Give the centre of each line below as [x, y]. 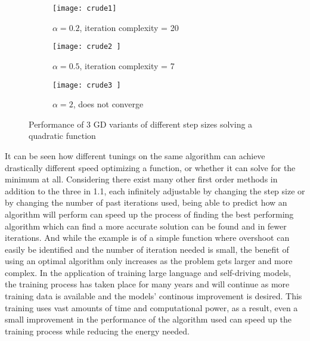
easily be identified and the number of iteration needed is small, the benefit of [147, 249]
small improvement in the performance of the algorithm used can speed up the [148, 319]
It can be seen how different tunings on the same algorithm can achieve [135, 155]
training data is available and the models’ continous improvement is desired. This [154, 296]
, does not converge [108, 104]
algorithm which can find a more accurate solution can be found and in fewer [146, 226]
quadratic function [62, 136]
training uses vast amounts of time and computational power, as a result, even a [151, 307]
